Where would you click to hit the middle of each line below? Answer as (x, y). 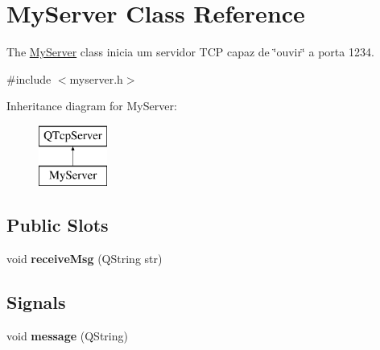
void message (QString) (67, 336)
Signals (36, 302)
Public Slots (58, 225)
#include (29, 78)
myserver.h (96, 78)
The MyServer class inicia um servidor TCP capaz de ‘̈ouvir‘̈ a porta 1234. (190, 52)
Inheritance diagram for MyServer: (92, 106)
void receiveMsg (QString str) (85, 259)
